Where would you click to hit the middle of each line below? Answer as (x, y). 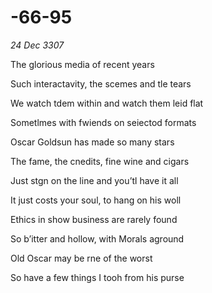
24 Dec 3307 (37, 45)
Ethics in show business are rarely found (94, 219)
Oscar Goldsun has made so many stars (92, 142)
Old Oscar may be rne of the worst (81, 258)
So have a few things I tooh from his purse (97, 277)
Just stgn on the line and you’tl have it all (94, 180)
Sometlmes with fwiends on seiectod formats (103, 122)
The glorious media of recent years (82, 64)
